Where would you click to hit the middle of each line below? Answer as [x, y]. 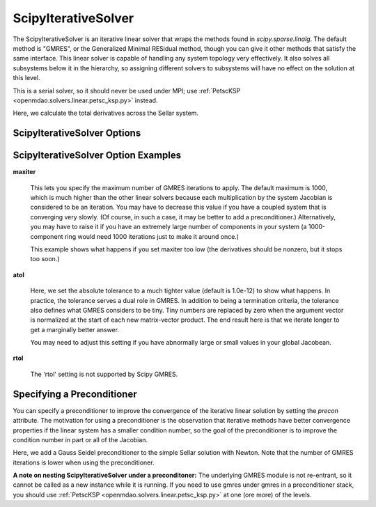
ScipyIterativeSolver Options [77, 133]
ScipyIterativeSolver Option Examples [97, 156]
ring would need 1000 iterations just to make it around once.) [152, 236]
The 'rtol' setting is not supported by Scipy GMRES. [104, 374]
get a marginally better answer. [75, 329]
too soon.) [45, 259]
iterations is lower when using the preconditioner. [84, 462]
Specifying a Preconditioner [75, 394]
